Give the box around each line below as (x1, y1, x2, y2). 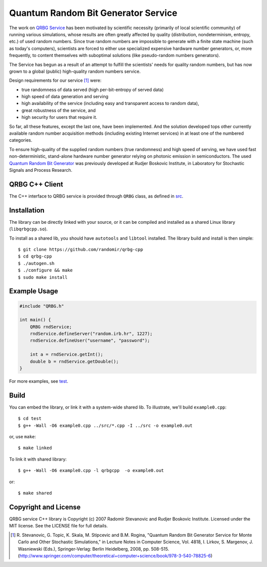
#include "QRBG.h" (19, 303, 64, 309)
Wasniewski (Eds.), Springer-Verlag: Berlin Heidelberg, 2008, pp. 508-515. (18, 546, 169, 552)
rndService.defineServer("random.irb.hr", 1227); (30, 331, 153, 337)
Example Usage (9, 287, 58, 296)
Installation (9, 206, 44, 214)
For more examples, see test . (9, 378, 69, 384)
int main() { (19, 317, 51, 323)
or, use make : (9, 434, 37, 440)
